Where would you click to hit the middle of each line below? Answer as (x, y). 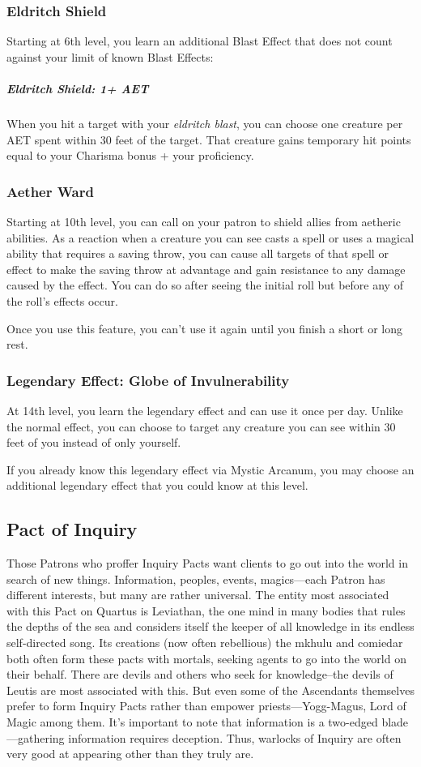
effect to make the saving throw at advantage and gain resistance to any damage (206, 269)
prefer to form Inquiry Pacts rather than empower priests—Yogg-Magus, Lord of (206, 706)
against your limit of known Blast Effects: (110, 56)
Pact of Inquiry (72, 529)
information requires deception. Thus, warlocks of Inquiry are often (235, 737)
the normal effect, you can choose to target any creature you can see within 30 (201, 426)
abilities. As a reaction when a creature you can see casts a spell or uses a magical (210, 237)
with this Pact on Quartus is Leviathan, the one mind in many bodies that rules (206, 610)
